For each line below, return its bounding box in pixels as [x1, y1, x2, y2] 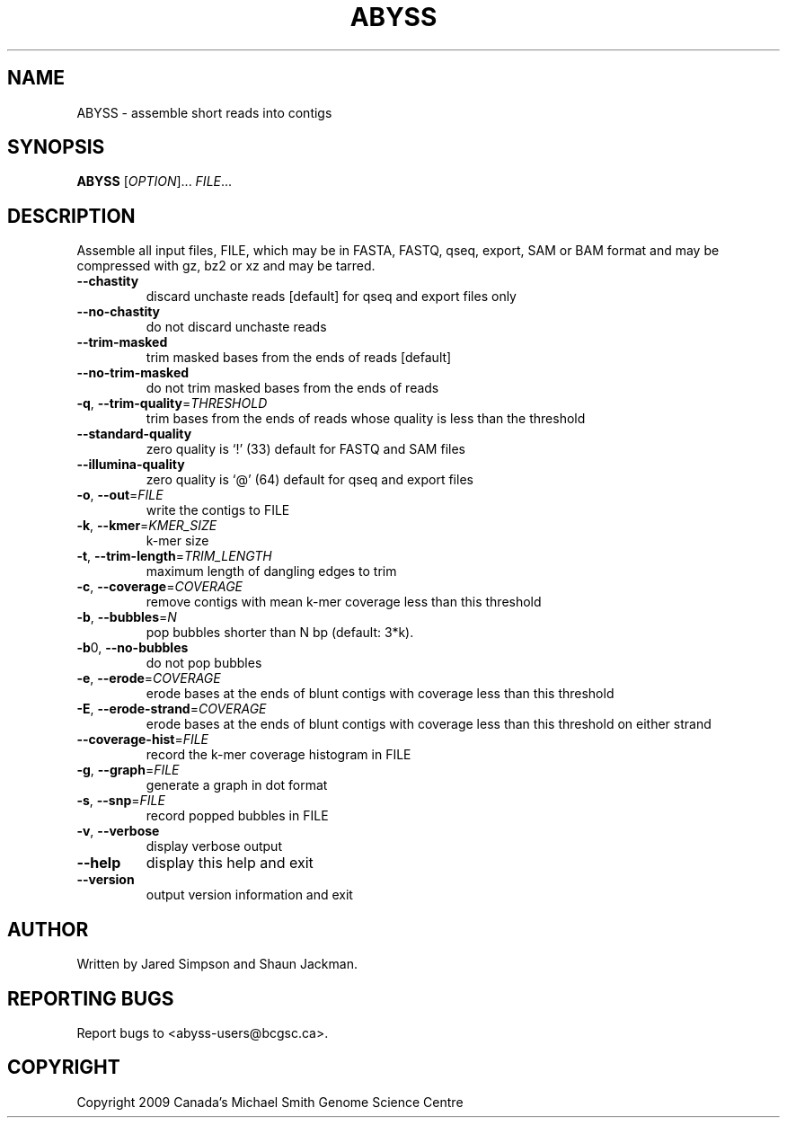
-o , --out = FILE [76, 487, 164, 503]
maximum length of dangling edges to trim [146, 563, 397, 580]
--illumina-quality [76, 456, 185, 473]
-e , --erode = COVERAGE [76, 670, 221, 687]
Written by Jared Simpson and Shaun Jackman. [76, 956, 358, 972]
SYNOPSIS [7, 136, 105, 159]
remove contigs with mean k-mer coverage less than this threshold [146, 594, 542, 610]
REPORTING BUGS [7, 987, 174, 1010]
